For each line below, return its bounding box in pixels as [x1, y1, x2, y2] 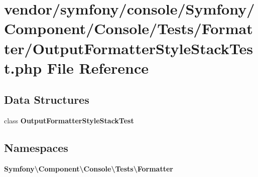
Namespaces [4, 140, 68, 155]
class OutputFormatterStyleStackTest [4, 115, 134, 126]
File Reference [47, 57, 149, 78]
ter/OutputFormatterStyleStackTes [4, 38, 253, 58]
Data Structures [4, 92, 89, 107]
